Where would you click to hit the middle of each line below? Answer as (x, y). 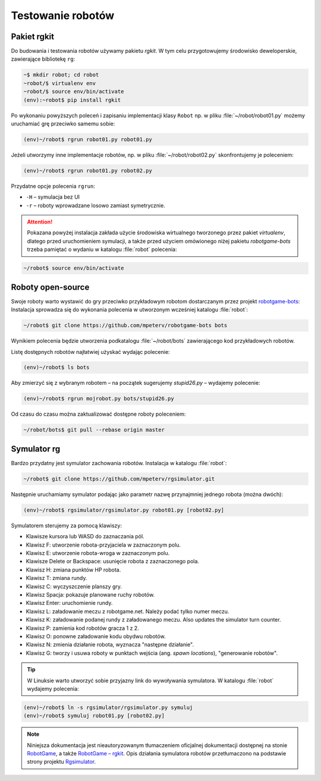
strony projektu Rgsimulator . (62, 762)
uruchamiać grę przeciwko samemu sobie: (63, 123)
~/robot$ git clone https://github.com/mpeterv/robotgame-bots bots (125, 325)
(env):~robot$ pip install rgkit (72, 100)
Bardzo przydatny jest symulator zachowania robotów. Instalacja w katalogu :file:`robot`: (119, 463)
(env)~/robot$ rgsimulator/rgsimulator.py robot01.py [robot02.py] (124, 510)
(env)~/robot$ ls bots (56, 368)
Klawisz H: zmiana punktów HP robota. (73, 570)
